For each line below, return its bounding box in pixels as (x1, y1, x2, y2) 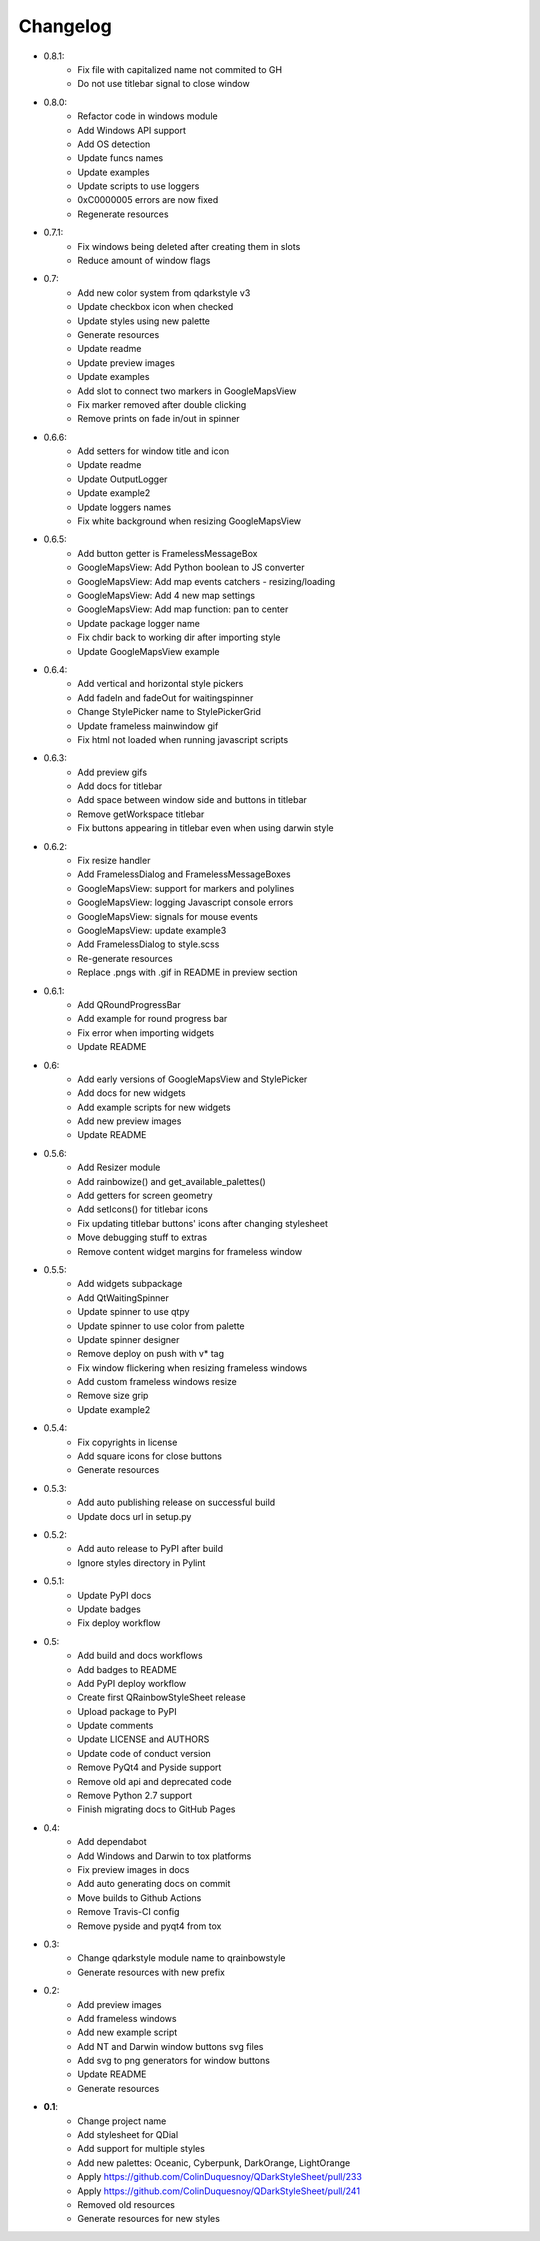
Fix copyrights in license (77, 1436, 178, 1448)
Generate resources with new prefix (77, 1966, 225, 1978)
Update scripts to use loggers (77, 180, 200, 192)
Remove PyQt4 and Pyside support (77, 1761, 222, 1774)
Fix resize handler (77, 855, 151, 867)
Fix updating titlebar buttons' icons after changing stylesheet (77, 1217, 329, 1229)
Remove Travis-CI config (77, 1906, 180, 1918)
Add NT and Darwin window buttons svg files (77, 2040, 264, 2052)
